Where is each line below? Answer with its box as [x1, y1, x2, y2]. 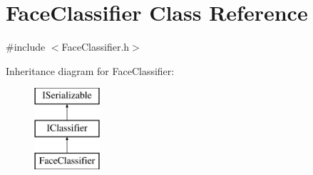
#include [6, 39, 46, 54]
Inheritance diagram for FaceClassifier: [6, 63, 175, 78]
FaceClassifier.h [61, 39, 130, 54]
